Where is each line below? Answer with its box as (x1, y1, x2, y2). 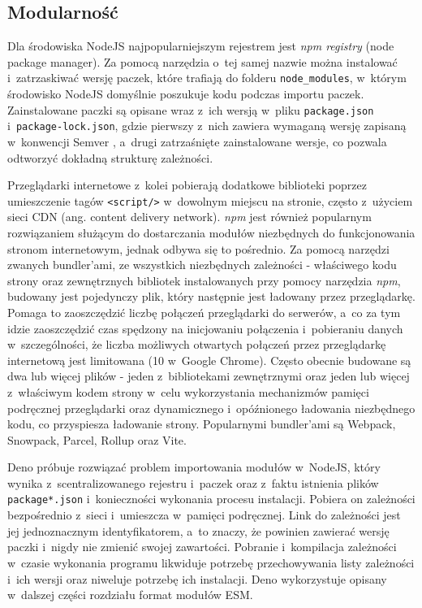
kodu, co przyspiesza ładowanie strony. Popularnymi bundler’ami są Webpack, (7, 415, 396, 432)
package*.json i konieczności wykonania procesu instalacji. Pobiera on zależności (7, 490, 416, 507)
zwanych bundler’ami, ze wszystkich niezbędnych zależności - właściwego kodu (7, 256, 397, 273)
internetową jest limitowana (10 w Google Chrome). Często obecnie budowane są (7, 351, 411, 368)
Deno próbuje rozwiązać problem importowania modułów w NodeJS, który (7, 458, 381, 476)
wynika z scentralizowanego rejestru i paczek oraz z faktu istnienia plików (7, 474, 379, 491)
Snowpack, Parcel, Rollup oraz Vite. (7, 431, 187, 448)
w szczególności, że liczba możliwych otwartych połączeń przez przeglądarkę (7, 336, 386, 353)
